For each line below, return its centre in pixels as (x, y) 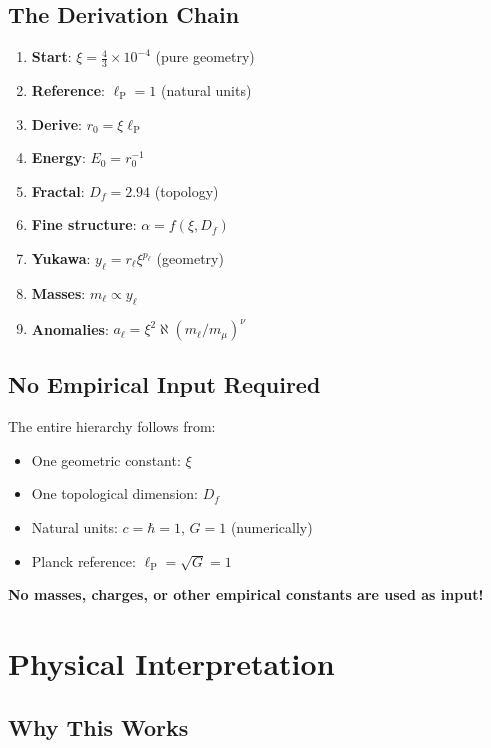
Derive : (56, 123)
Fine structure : (84, 224)
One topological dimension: (114, 493)
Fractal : (58, 190)
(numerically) (271, 527)
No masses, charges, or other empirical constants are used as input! (246, 594)
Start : (51, 56)
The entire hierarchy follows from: (112, 426)
